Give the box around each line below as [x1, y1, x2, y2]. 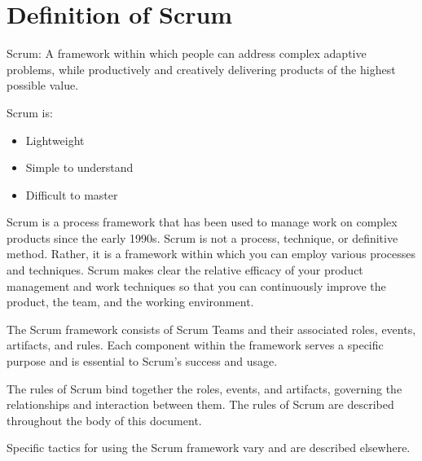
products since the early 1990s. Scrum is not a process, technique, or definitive [7, 229, 398, 246]
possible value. [7, 77, 79, 94]
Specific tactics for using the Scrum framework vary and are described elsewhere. [7, 439, 411, 456]
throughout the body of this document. [7, 411, 202, 428]
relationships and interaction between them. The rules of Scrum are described [7, 396, 394, 413]
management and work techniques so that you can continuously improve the [7, 277, 386, 294]
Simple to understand [25, 159, 134, 176]
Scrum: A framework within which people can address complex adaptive [7, 45, 367, 62]
